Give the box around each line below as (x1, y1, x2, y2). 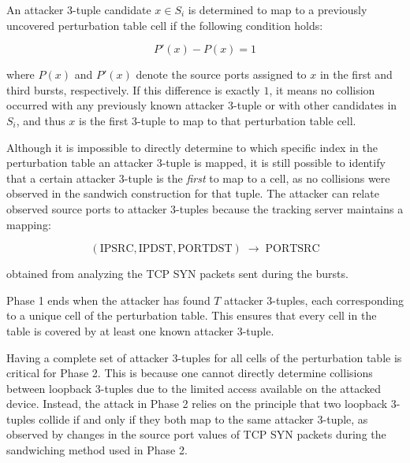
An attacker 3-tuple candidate (6, 2, 151, 17)
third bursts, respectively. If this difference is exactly (6, 81, 260, 98)
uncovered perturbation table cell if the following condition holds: (6, 17, 323, 33)
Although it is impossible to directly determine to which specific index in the (6, 139, 378, 155)
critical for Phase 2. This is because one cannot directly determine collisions (6, 365, 373, 381)
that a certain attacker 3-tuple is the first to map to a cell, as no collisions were (6, 169, 390, 186)
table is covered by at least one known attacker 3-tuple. (6, 322, 274, 339)
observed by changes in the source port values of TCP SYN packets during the (6, 426, 386, 443)
